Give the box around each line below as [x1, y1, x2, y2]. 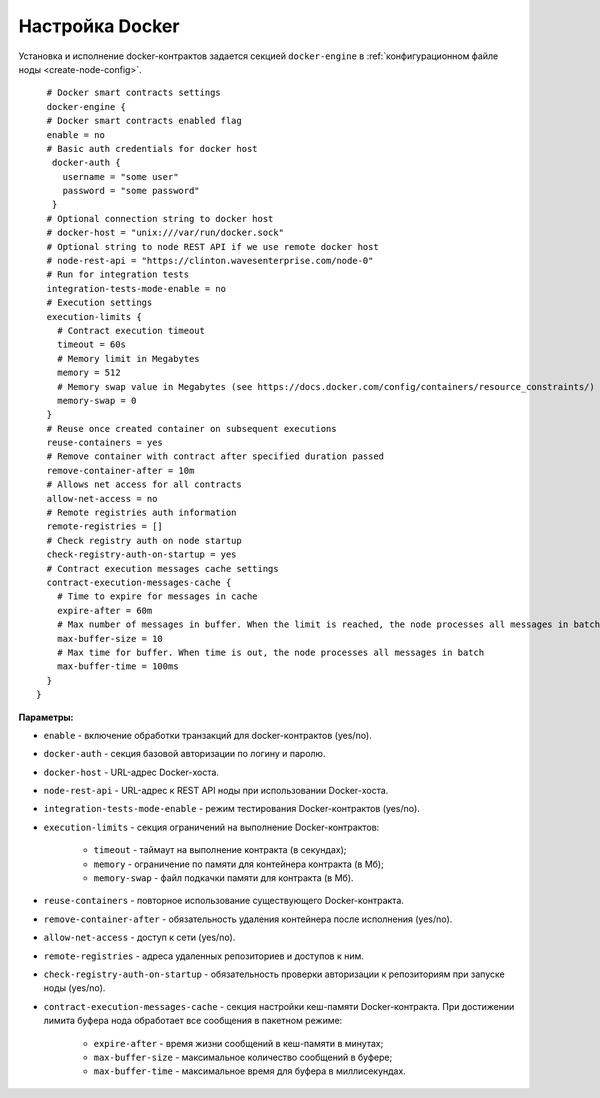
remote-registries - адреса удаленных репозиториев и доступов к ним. [43, 950, 365, 962]
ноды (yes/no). [43, 982, 106, 994]
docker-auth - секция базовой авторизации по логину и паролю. [43, 748, 326, 760]
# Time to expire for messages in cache [56, 591, 259, 602]
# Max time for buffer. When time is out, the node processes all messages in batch [56, 646, 485, 658]
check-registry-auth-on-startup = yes [46, 549, 237, 560]
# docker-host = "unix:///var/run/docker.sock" [46, 227, 285, 239]
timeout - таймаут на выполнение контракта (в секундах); [93, 844, 347, 856]
